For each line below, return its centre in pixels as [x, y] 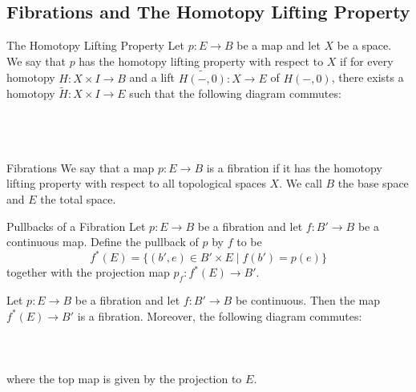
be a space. [364, 45]
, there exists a [368, 77]
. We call [301, 183]
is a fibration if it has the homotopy [294, 167]
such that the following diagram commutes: [235, 93]
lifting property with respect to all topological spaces [136, 183]
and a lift [152, 77]
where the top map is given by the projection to [124, 379]
